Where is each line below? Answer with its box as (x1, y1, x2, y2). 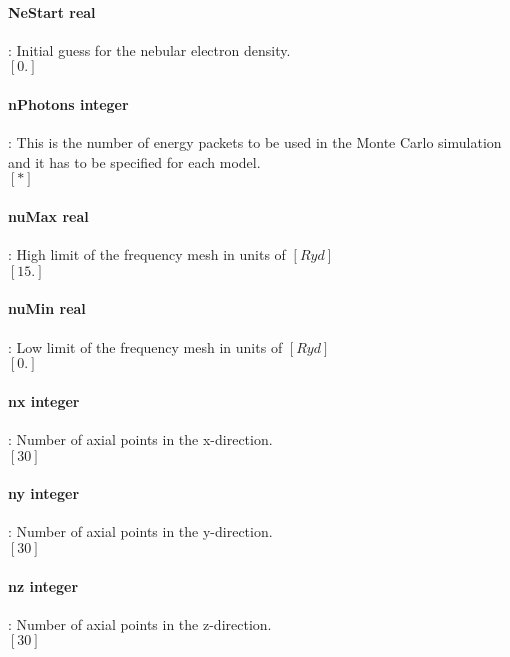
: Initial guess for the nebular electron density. (8, 39, 291, 60)
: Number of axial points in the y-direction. (8, 521, 273, 542)
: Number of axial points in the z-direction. (8, 613, 272, 634)
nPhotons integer (8, 93, 129, 114)
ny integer (8, 483, 80, 504)
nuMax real (8, 205, 89, 226)
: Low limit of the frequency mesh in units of (8, 336, 283, 357)
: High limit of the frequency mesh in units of (8, 244, 286, 265)
